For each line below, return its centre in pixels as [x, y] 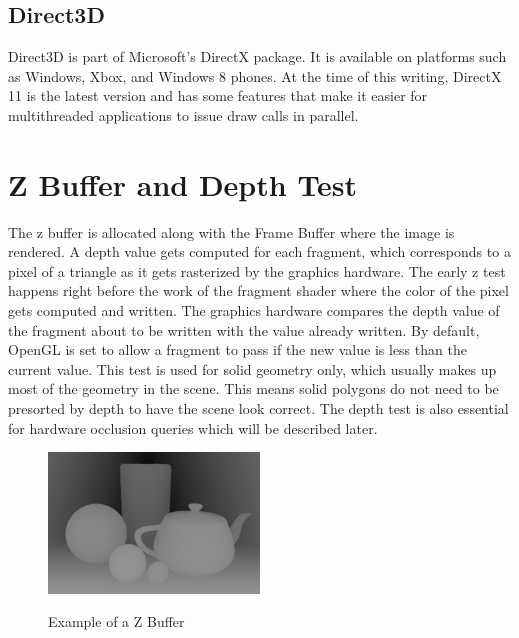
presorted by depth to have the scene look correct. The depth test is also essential [258, 408]
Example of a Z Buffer [116, 621]
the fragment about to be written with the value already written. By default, [244, 329]
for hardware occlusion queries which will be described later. [193, 427]
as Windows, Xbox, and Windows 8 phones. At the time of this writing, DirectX [255, 75]
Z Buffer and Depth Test [183, 183]
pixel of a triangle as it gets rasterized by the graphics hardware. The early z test [257, 270]
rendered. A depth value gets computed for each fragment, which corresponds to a [259, 251]
